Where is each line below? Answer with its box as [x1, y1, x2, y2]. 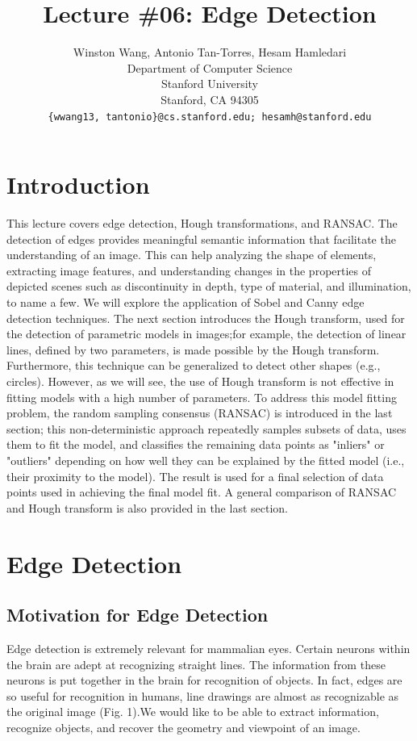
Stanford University [161, 75, 258, 92]
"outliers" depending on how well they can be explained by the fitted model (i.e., [6, 452, 405, 468]
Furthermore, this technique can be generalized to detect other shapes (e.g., [6, 357, 381, 374]
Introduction [6, 168, 150, 201]
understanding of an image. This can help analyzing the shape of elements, [6, 246, 377, 263]
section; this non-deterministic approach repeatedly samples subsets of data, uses [6, 420, 407, 437]
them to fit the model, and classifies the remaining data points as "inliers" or [6, 436, 385, 453]
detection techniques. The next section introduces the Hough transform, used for [6, 309, 405, 326]
